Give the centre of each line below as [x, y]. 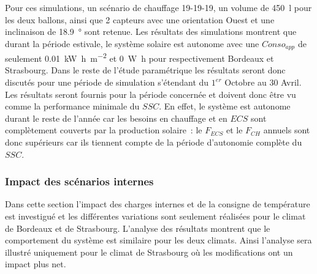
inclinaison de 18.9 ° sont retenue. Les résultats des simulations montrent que [151, 31]
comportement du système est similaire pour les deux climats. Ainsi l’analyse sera [158, 240]
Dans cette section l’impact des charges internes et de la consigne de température [158, 204]
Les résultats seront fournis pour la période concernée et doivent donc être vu [151, 94]
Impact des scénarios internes [79, 181]
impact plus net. [36, 264]
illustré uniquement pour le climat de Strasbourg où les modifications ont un [149, 252]
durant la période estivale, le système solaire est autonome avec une [132, 43]
